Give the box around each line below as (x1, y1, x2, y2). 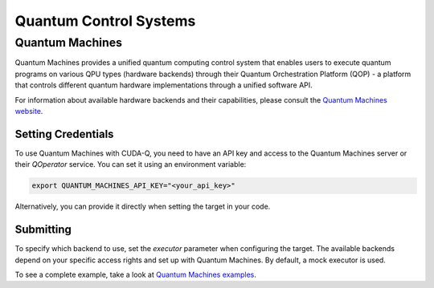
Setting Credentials (14, 127, 114, 140)
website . (14, 106, 43, 116)
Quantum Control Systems (14, 12, 196, 30)
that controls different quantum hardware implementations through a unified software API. (14, 80, 313, 90)
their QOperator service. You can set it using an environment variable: (14, 160, 247, 169)
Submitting (14, 223, 72, 237)
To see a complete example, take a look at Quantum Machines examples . (14, 270, 257, 279)
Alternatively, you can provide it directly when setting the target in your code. (14, 201, 271, 212)
